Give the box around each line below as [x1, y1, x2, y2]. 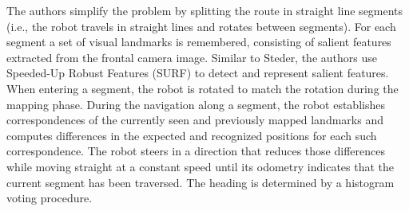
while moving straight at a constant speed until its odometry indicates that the [6, 158, 395, 174]
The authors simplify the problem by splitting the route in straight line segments [6, 2, 403, 18]
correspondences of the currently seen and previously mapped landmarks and [6, 111, 383, 128]
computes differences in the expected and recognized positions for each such [6, 127, 377, 143]
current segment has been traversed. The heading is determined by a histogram [6, 174, 395, 190]
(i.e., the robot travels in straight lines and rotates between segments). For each [6, 18, 396, 34]
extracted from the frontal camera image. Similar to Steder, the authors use [6, 49, 377, 65]
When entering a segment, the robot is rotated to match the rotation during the [6, 80, 399, 96]
